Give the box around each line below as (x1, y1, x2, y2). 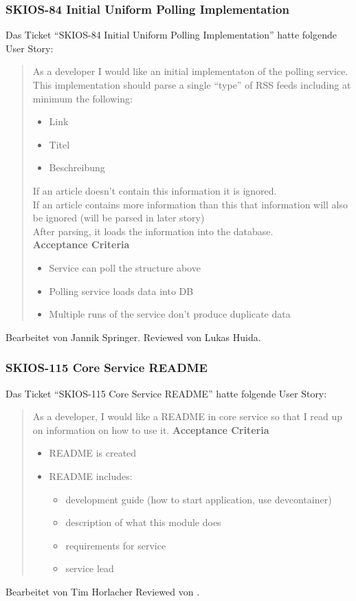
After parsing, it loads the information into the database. (32, 223, 274, 238)
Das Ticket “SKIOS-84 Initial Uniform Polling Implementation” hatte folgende (5, 28, 337, 42)
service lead (65, 561, 114, 576)
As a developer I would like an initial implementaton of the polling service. (32, 64, 348, 78)
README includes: (49, 468, 133, 483)
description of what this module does (65, 515, 221, 529)
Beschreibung (49, 160, 105, 175)
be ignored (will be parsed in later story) (32, 210, 205, 225)
